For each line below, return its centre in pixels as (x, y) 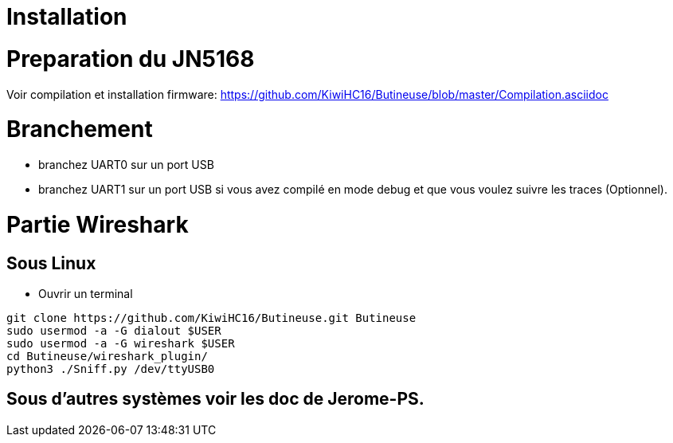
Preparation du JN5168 (131, 59)
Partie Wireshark (98, 224)
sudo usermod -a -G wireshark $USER (121, 343)
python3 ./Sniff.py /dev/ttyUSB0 (111, 369)
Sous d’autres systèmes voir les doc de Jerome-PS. (215, 399)
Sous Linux (51, 263)
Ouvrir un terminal (86, 293)
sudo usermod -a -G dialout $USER (114, 330)
